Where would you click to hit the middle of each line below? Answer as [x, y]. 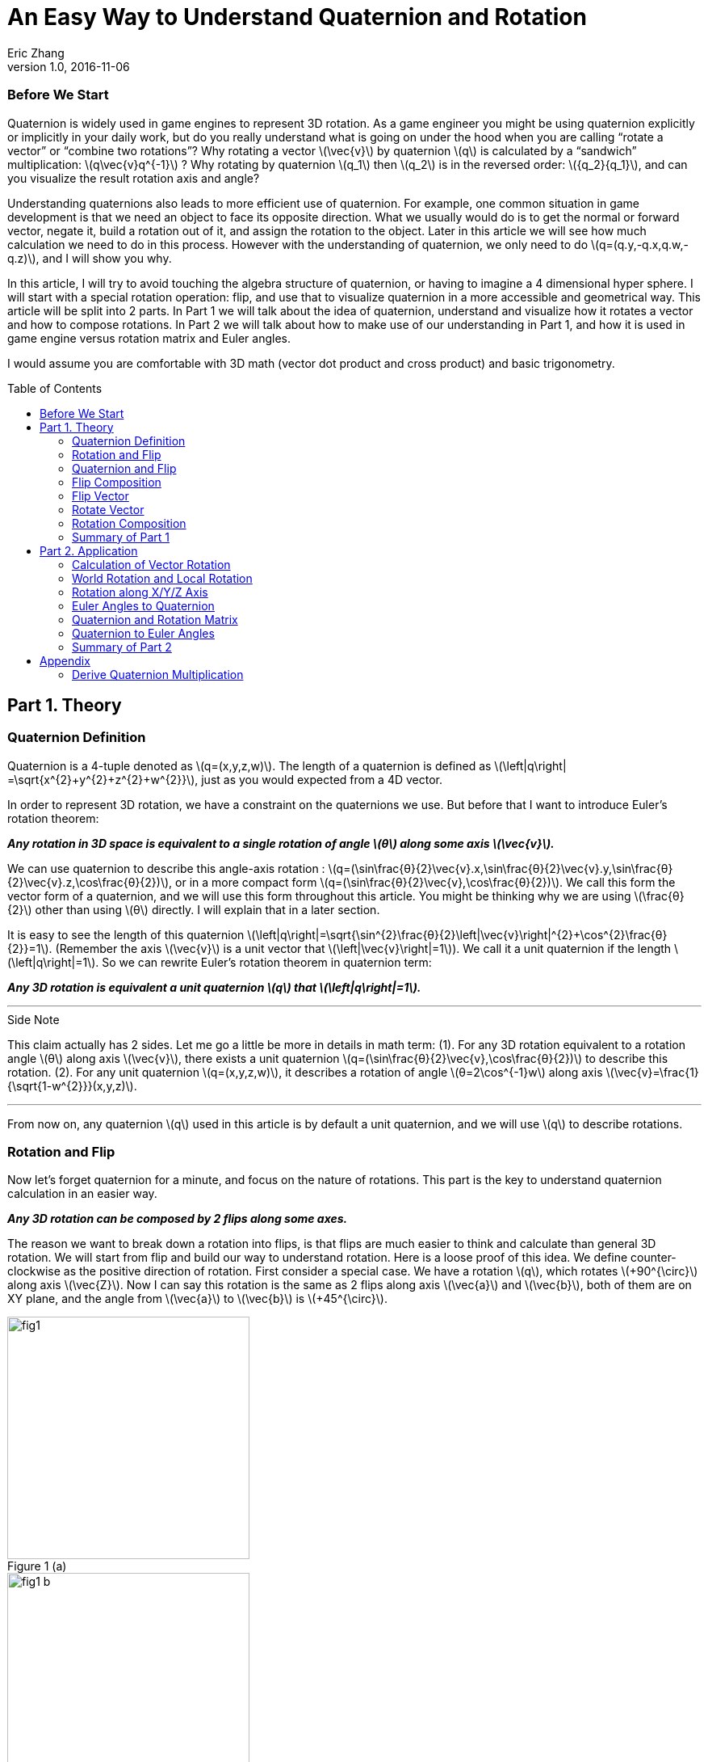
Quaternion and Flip [124, 468]
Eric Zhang [36, 53]
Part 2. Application [89, 550]
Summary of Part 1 [121, 537]
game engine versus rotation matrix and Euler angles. [149, 338]
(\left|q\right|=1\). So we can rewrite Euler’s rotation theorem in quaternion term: [220, 962]
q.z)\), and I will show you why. [90, 258]
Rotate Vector [108, 509]
